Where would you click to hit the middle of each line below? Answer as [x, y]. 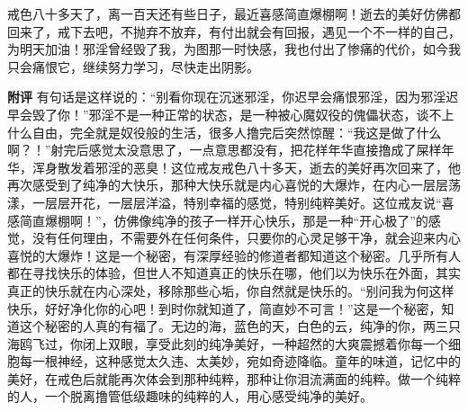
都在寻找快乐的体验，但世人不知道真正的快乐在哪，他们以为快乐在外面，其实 [234, 273]
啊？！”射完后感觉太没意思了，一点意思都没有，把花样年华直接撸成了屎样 [225, 150]
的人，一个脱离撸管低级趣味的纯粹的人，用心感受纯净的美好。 [190, 396]
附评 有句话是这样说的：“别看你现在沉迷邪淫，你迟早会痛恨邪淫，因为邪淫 [227, 97]
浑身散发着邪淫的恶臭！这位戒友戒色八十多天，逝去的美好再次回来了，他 [246, 167]
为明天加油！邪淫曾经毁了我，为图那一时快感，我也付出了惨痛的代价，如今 [228, 49]
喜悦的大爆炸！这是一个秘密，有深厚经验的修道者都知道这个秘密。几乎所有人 [234, 255]
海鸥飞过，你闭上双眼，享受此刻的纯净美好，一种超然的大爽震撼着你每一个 [228, 343]
